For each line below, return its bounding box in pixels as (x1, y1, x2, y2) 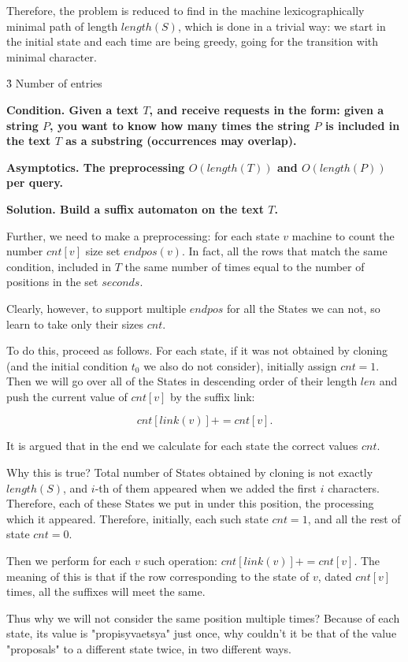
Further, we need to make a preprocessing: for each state (6, 227, 280, 244)
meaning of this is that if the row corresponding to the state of (6, 567, 310, 584)
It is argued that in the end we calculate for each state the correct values (6, 437, 358, 454)
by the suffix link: (170, 388, 255, 404)
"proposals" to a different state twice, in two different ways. (6, 641, 292, 656)
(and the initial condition (6, 357, 128, 374)
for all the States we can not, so (227, 299, 380, 316)
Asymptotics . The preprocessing (6, 158, 185, 175)
